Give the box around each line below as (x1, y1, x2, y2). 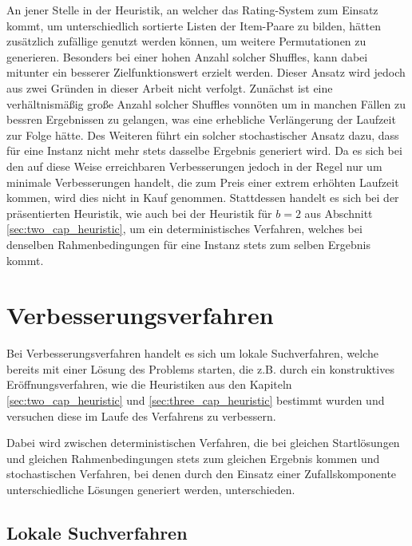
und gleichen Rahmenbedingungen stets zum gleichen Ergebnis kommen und (6, 449, 380, 466)
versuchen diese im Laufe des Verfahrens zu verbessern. (6, 407, 276, 424)
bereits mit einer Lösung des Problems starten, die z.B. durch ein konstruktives (6, 360, 394, 377)
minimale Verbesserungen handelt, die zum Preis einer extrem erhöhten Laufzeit (6, 173, 399, 190)
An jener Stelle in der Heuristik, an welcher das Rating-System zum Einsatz (6, 2, 378, 18)
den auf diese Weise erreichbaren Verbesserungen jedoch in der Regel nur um (6, 157, 382, 174)
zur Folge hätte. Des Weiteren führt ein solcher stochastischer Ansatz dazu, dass (6, 126, 399, 143)
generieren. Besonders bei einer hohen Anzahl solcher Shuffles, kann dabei (6, 48, 368, 65)
